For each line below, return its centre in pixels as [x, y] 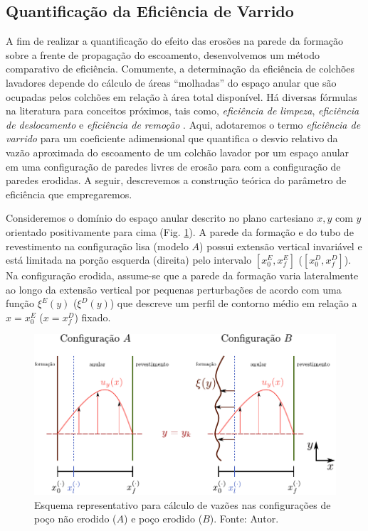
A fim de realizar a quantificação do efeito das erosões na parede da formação [175, 41]
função [20, 303]
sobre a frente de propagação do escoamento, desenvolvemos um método [163, 54]
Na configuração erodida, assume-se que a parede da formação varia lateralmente [182, 275]
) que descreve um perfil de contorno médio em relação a [233, 303]
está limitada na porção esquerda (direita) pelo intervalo [129, 260]
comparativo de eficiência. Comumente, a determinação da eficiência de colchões [180, 69]
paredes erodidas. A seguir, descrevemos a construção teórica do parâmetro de [176, 180]
